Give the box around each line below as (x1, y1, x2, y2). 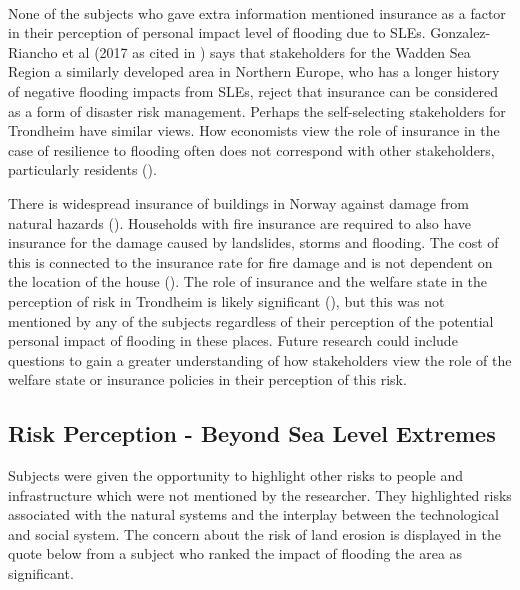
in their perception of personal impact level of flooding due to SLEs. (8, 22, 426, 43)
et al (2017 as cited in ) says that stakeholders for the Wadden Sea (62, 41, 471, 62)
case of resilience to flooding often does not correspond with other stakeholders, (8, 139, 495, 160)
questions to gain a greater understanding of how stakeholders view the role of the (8, 349, 512, 370)
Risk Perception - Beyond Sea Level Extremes (8, 418, 496, 449)
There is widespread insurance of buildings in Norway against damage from (8, 192, 470, 213)
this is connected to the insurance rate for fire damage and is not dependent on (8, 251, 493, 272)
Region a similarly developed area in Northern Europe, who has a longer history (8, 61, 500, 82)
